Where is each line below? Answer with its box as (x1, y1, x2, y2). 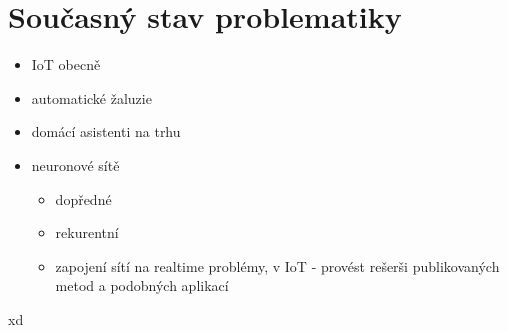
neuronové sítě (31, 154, 120, 175)
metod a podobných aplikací (55, 275, 229, 296)
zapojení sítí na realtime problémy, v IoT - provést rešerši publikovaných (55, 255, 500, 276)
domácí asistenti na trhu (31, 121, 181, 142)
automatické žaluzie (31, 87, 152, 108)
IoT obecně (31, 54, 101, 75)
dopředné (55, 188, 112, 209)
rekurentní (55, 222, 119, 243)
